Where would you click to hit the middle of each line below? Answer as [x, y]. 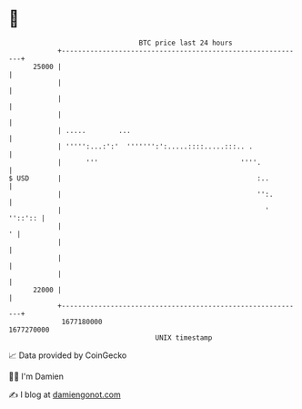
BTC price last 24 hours [186, 43]
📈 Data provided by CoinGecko [68, 355]
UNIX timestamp [184, 337]
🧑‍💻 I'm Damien [36, 376]
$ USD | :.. [139, 178]
